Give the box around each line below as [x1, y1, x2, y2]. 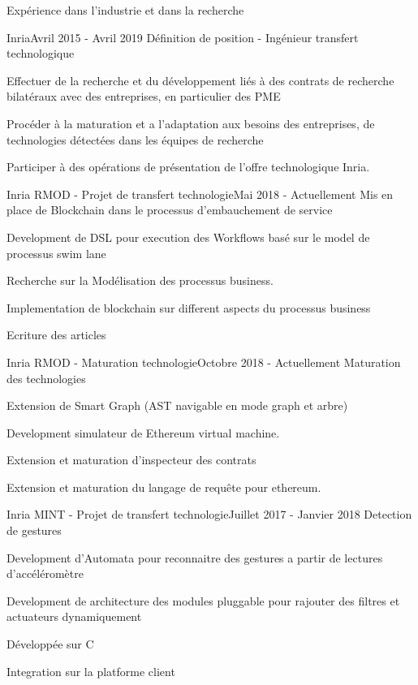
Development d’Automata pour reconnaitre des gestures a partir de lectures [6, 549, 383, 566]
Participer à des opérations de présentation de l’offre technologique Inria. [6, 158, 370, 175]
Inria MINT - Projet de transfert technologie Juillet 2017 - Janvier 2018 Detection [6, 506, 412, 523]
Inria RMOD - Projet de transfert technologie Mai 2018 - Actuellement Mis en [6, 185, 394, 202]
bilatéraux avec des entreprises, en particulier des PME [6, 88, 281, 105]
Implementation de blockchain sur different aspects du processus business [6, 299, 371, 316]
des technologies [6, 369, 86, 386]
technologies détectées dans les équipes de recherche [6, 131, 264, 148]
